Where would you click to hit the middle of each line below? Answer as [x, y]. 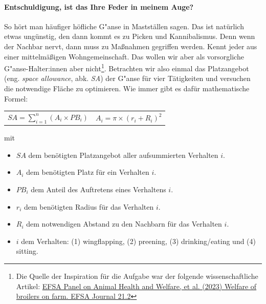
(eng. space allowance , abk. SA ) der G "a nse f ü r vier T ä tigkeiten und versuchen [127, 78]
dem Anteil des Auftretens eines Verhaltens [98, 189]
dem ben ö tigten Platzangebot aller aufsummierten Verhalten [123, 155]
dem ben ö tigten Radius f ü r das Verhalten [89, 206]
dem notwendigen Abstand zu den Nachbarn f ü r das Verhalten [124, 224]
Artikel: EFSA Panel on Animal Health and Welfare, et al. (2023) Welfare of [136, 286]
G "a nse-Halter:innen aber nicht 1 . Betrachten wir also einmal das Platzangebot [127, 67]
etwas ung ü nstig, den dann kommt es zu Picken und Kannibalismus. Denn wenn [130, 36]
